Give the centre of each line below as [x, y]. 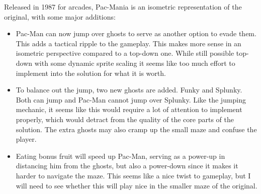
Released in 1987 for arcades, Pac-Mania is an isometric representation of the [123, 7]
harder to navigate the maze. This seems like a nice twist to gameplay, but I [133, 175]
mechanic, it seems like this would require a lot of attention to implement [129, 109]
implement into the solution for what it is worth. [91, 73]
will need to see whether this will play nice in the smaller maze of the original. [137, 185]
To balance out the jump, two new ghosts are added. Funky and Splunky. [129, 90]
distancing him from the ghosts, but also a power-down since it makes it [127, 166]
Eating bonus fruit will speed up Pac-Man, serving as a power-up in [120, 156]
